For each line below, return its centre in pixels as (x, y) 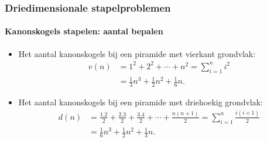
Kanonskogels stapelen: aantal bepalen (84, 31)
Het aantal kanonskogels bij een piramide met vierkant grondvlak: (137, 53)
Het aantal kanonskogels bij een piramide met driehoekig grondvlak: (141, 102)
